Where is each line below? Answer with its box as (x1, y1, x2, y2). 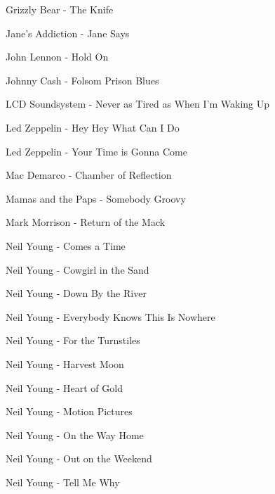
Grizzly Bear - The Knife (6, 2, 114, 16)
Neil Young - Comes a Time (6, 238, 126, 253)
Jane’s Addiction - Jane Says (6, 25, 130, 40)
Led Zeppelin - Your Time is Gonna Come (6, 144, 187, 158)
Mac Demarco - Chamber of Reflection (6, 167, 172, 182)
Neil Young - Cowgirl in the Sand (6, 262, 149, 277)
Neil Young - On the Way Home (6, 427, 144, 442)
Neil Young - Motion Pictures (6, 404, 133, 419)
